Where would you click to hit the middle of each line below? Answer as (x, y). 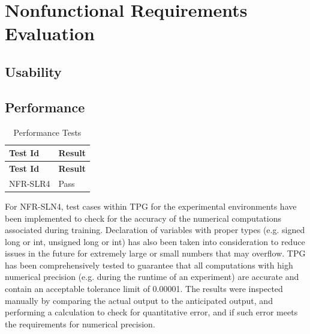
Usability (33, 71)
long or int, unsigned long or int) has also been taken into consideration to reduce (155, 241)
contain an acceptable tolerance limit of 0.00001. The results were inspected (144, 289)
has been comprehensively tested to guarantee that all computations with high (149, 265)
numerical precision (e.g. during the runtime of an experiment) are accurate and (152, 277)
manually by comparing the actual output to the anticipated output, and (139, 300)
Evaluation (50, 33)
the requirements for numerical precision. (80, 323)
